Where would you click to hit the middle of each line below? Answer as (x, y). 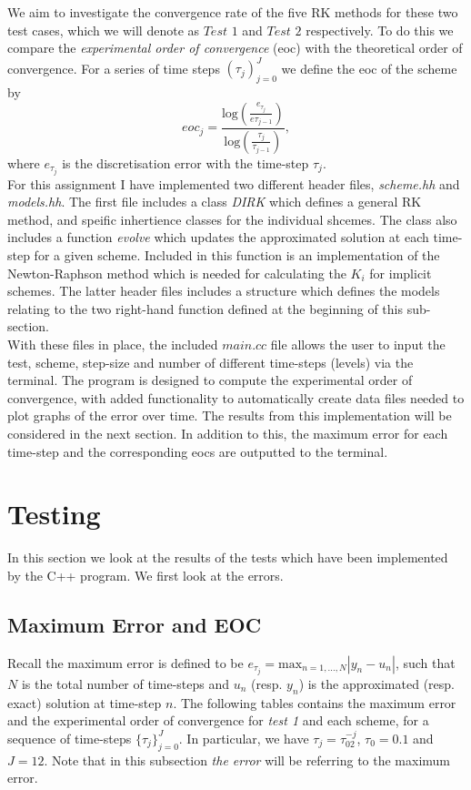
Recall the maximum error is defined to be (125, 662)
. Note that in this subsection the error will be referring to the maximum (247, 760)
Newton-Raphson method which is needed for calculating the (177, 273)
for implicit (401, 273)
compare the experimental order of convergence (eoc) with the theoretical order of (235, 48)
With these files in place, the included (113, 344)
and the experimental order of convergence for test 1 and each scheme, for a (218, 720)
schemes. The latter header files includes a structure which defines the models (224, 291)
